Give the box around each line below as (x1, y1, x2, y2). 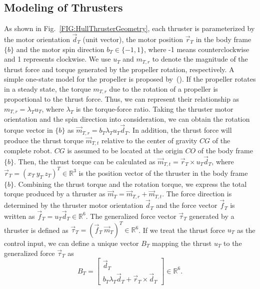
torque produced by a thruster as (4, 188, 105, 199)
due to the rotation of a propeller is (109, 83, 218, 94)
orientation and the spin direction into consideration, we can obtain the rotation (4, 114, 250, 124)
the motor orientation (4, 34, 70, 45)
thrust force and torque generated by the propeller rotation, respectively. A (4, 64, 234, 74)
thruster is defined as (4, 224, 68, 234)
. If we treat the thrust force (138, 224, 225, 234)
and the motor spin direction (16, 44, 104, 54)
